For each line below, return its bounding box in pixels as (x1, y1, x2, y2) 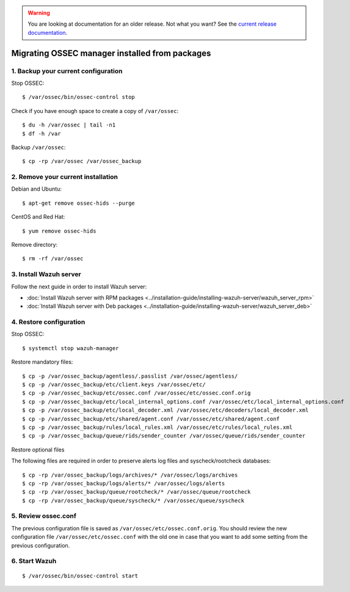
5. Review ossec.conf (11, 512, 76, 521)
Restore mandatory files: (11, 358, 73, 366)
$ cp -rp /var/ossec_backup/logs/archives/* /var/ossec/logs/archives (22, 471, 238, 478)
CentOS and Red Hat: (11, 213, 65, 221)
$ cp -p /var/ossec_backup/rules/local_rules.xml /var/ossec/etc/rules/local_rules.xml (22, 423, 293, 431)
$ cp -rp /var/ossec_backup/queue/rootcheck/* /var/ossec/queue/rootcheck (22, 489, 251, 495)
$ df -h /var (22, 130, 61, 137)
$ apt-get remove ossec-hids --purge (22, 199, 136, 206)
